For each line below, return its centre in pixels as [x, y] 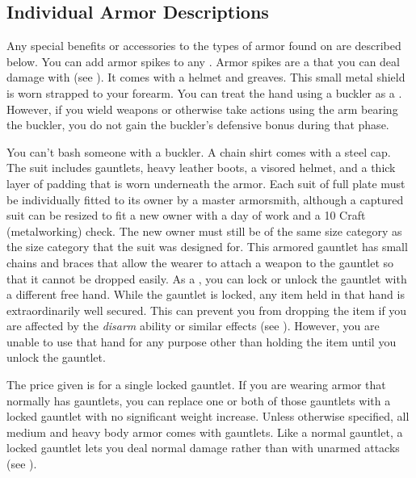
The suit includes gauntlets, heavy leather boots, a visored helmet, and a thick [201, 168]
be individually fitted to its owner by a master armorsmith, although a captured [205, 199]
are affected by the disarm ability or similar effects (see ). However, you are [193, 326]
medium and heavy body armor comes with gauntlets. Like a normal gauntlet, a [205, 432]
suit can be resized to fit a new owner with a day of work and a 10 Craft [186, 215]
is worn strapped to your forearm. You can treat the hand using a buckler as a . [204, 92]
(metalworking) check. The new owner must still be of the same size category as [204, 231]
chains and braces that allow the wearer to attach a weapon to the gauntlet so [200, 262]
